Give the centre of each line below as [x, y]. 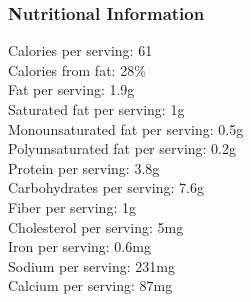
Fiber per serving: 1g [72, 206]
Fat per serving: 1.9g [71, 89]
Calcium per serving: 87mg [90, 285]
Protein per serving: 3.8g [84, 167]
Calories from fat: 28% [77, 69]
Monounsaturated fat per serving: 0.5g [126, 128]
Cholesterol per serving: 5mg [96, 226]
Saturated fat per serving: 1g [96, 109]
